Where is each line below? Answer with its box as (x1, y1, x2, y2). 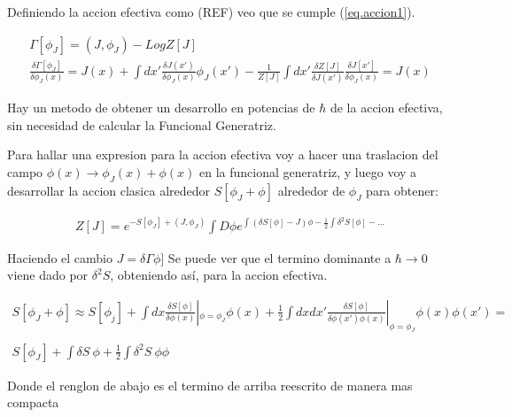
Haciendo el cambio (7, 248, 112, 266)
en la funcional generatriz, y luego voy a (198, 163, 417, 181)
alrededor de (277, 181, 345, 199)
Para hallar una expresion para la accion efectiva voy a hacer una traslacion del (7, 145, 438, 164)
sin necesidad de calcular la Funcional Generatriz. (7, 115, 276, 134)
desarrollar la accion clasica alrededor (7, 181, 211, 199)
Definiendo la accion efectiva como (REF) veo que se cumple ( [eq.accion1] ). (7, 3, 415, 20)
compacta (7, 393, 59, 412)
